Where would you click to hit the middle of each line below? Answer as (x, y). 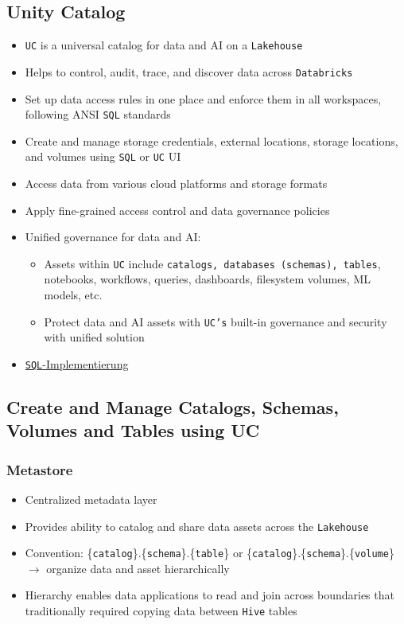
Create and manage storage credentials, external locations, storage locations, (212, 140)
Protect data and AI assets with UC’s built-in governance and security (216, 321)
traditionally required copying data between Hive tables (161, 611)
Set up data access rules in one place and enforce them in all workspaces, (203, 98)
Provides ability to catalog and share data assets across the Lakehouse (197, 526)
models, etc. (73, 295)
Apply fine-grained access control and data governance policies (177, 210)
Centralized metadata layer (91, 499)
